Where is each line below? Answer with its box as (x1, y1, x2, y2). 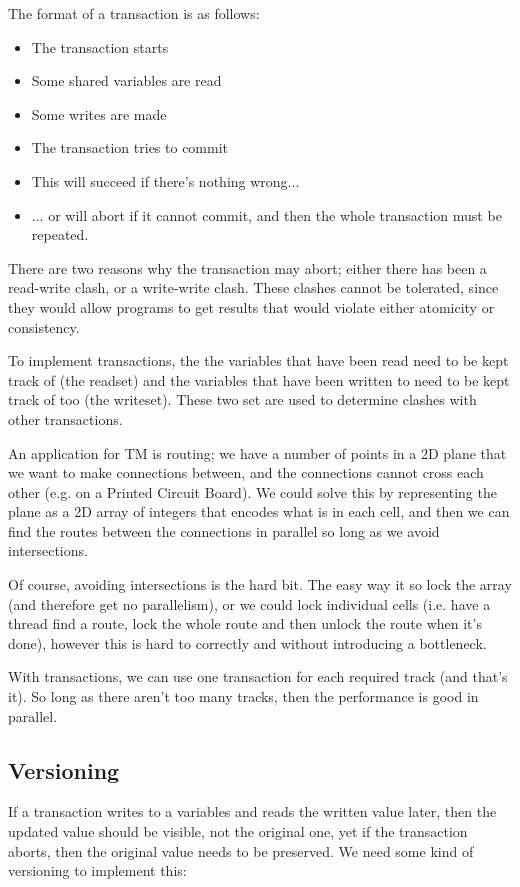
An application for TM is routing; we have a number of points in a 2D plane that (8, 442, 507, 463)
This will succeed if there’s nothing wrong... (31, 170, 300, 191)
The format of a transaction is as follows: (8, 3, 260, 23)
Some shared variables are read (31, 70, 222, 91)
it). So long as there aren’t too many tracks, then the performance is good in (8, 686, 479, 707)
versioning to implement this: (8, 860, 187, 881)
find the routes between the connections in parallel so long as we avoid (8, 520, 440, 541)
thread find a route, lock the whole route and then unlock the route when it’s (8, 613, 482, 634)
